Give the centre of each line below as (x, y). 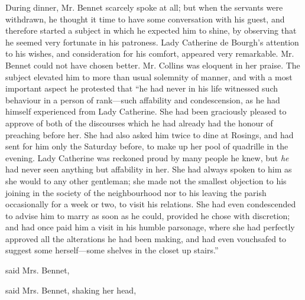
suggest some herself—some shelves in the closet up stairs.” (112, 250)
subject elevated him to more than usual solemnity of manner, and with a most (149, 76)
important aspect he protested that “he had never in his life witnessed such (142, 88)
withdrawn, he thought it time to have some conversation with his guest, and (145, 19)
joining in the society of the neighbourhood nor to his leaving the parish (136, 192)
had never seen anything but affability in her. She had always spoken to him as (149, 169)
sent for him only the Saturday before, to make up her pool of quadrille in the (147, 146)
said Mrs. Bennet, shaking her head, (71, 290)
